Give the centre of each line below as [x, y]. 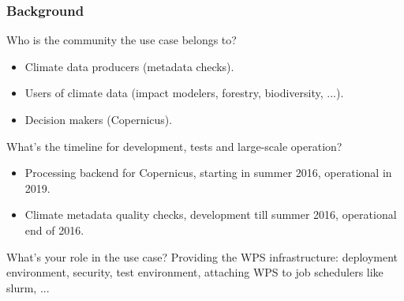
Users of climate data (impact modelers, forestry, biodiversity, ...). [184, 93]
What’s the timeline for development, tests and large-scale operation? [174, 146]
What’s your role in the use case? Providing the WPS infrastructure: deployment [202, 256]
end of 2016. [54, 230]
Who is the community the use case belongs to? [122, 40]
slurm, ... [28, 287]
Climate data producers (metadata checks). [129, 66]
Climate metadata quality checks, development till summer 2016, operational [211, 214]
